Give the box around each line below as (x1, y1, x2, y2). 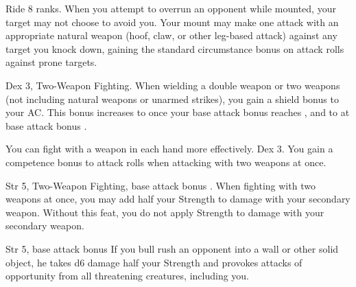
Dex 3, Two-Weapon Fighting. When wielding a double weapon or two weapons (5, 78, 340, 92)
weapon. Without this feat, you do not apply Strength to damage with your (5, 205, 324, 219)
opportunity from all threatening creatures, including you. (5, 268, 250, 283)
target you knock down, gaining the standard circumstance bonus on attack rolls (5, 41, 344, 56)
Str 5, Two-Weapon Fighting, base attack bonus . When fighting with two (5, 178, 316, 192)
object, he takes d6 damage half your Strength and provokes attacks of (5, 255, 302, 269)
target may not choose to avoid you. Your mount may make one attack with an (5, 14, 339, 29)
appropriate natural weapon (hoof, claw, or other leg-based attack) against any (5, 28, 337, 43)
